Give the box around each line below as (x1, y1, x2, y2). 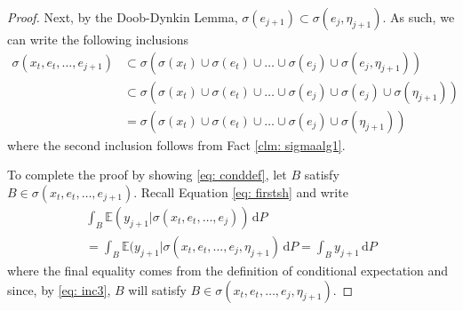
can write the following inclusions (7, 30, 188, 48)
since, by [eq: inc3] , (7, 280, 111, 299)
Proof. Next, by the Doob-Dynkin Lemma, (7, 8, 238, 26)
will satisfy (128, 280, 187, 299)
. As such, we (382, 8, 455, 26)
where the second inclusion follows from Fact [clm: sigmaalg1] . (7, 135, 346, 154)
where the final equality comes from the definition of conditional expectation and (7, 260, 449, 279)
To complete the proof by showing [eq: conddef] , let (7, 165, 287, 184)
